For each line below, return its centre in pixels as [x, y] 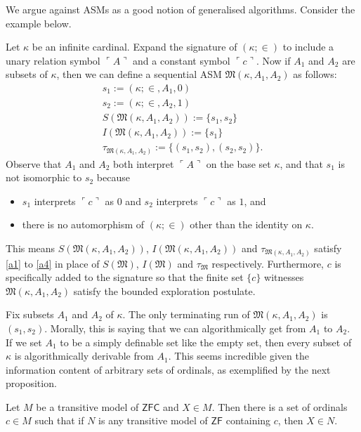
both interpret [144, 163]
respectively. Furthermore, [268, 263]
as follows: [315, 74]
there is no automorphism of [83, 224]
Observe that [34, 163]
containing [248, 420]
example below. [39, 23]
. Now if [273, 60]
